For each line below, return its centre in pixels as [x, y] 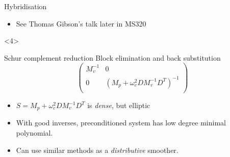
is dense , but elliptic [119, 105]
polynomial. [34, 133]
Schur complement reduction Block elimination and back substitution [112, 57]
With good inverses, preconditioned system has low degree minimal [121, 123]
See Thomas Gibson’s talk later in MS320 [81, 23]
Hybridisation [25, 6]
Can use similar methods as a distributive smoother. [97, 150]
